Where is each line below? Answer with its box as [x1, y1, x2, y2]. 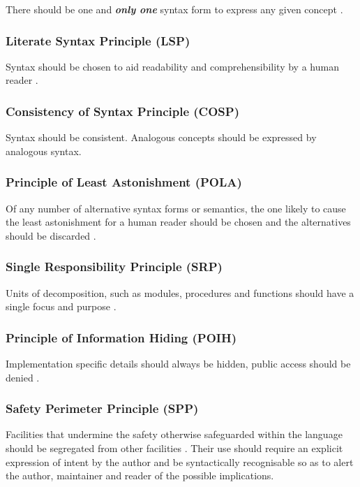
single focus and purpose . [6, 299, 117, 314]
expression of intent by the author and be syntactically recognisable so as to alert [6, 454, 354, 469]
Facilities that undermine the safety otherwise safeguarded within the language [6, 427, 343, 442]
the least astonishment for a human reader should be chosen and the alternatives [6, 215, 351, 229]
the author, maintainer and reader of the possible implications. [6, 468, 274, 483]
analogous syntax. [6, 143, 82, 158]
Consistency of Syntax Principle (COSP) [6, 102, 239, 119]
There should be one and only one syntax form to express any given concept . [6, 2, 343, 16]
